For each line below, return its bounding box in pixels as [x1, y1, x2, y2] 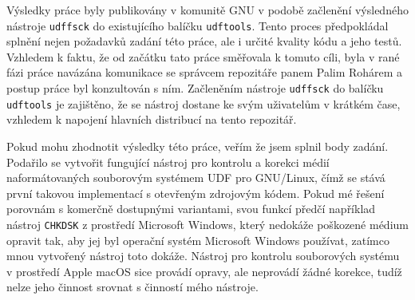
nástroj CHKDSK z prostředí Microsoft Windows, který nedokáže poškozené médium [6, 215, 409, 232]
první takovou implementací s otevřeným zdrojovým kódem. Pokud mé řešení [6, 184, 385, 201]
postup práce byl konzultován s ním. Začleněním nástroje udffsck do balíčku [6, 80, 384, 97]
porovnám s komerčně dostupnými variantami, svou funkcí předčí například [6, 200, 376, 217]
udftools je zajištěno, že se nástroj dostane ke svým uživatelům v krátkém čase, [6, 95, 401, 112]
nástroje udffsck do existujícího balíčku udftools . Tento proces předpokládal [6, 17, 389, 34]
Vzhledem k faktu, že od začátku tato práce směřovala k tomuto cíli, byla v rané [6, 48, 400, 65]
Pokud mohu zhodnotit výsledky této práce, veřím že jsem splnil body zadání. [6, 137, 389, 154]
